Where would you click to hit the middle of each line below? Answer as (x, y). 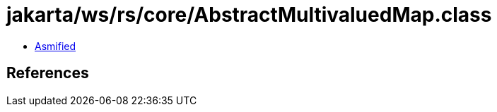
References (48, 73)
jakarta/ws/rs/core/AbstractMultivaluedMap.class (249, 15)
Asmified (55, 46)
